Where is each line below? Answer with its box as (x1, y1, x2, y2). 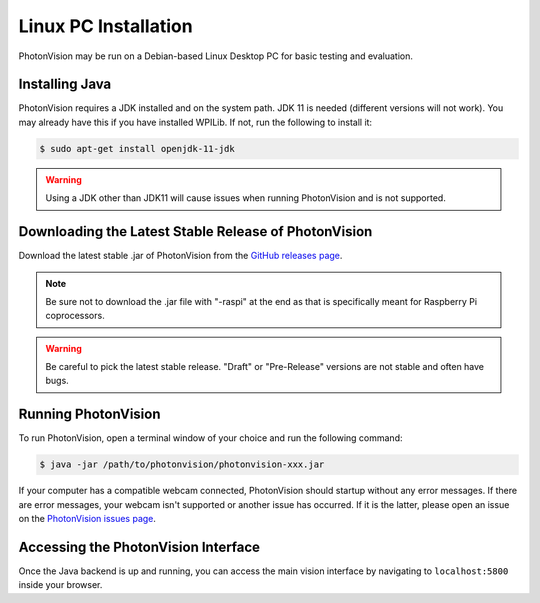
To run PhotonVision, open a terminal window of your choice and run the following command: (18, 432, 403, 444)
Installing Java (18, 76, 112, 93)
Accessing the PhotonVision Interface (18, 538, 260, 555)
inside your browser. (18, 579, 103, 591)
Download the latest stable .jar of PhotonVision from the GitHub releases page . (18, 250, 343, 262)
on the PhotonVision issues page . (18, 513, 157, 525)
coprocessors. (45, 310, 105, 322)
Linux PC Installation (18, 15, 194, 37)
